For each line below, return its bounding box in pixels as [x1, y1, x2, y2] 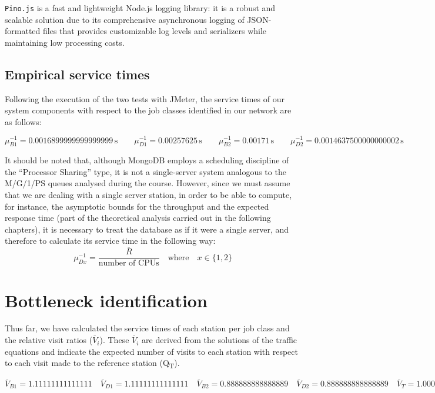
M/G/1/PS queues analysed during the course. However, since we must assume [5, 177, 290, 189]
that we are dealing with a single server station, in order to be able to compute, [5, 189, 292, 201]
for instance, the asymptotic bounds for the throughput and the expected [5, 200, 269, 212]
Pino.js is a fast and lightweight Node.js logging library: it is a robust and [5, 2, 276, 14]
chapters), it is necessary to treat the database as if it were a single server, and [5, 223, 289, 235]
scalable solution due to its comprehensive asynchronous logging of [5, 13, 245, 25]
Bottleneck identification [5, 288, 208, 312]
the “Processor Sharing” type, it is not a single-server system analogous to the [5, 165, 286, 177]
